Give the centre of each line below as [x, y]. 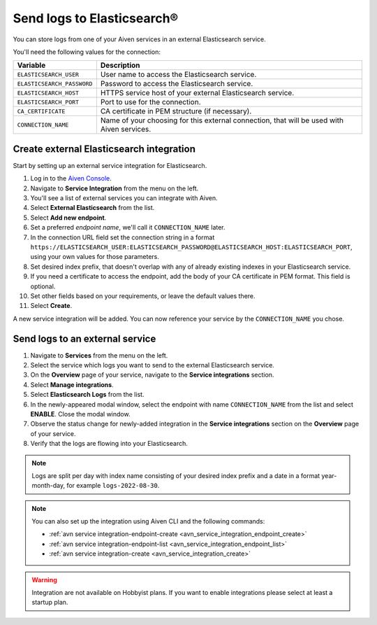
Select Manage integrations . [72, 384]
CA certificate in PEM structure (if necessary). [176, 111]
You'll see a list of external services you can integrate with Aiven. [124, 198]
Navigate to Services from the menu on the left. [99, 355]
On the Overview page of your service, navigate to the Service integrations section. [152, 375]
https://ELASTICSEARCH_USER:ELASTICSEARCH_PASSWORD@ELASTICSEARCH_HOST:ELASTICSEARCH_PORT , [191, 247]
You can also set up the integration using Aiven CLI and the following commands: [148, 521]
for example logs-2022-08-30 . [113, 486]
